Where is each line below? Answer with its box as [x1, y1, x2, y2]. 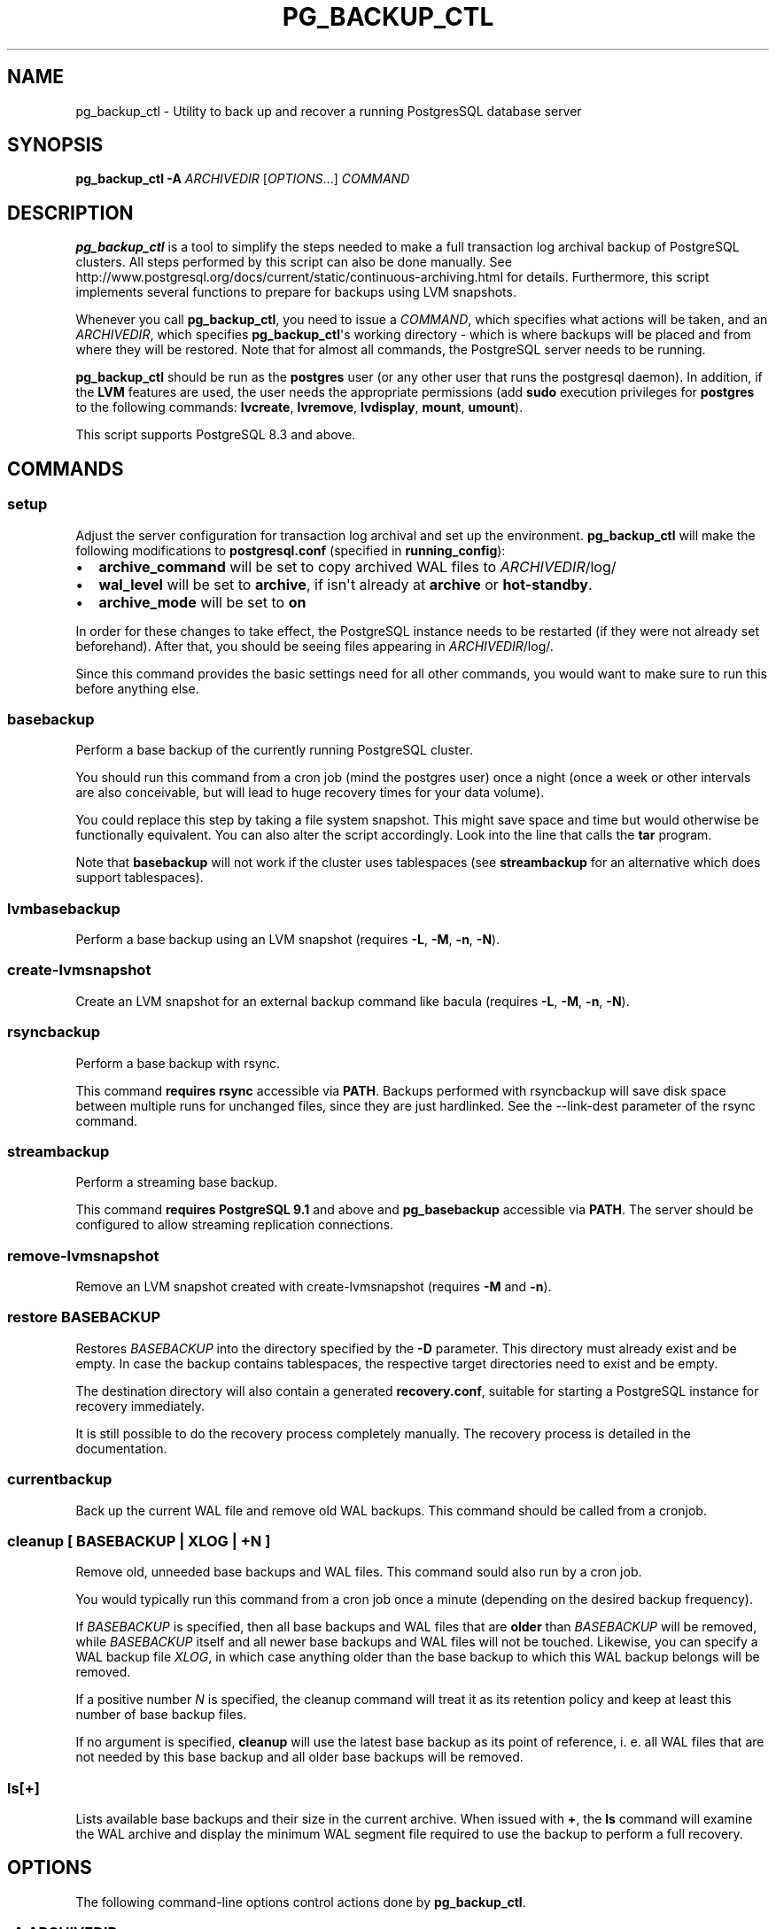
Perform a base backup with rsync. [75, 1055, 281, 1071]
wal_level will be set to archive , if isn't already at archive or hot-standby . [98, 575, 593, 593]
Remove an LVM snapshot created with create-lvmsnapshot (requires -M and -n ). [75, 1279, 552, 1294]
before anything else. [75, 680, 199, 696]
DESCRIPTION [7, 201, 134, 224]
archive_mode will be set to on [98, 593, 307, 611]
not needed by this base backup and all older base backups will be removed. [75, 1749, 524, 1765]
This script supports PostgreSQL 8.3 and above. [75, 427, 356, 443]
